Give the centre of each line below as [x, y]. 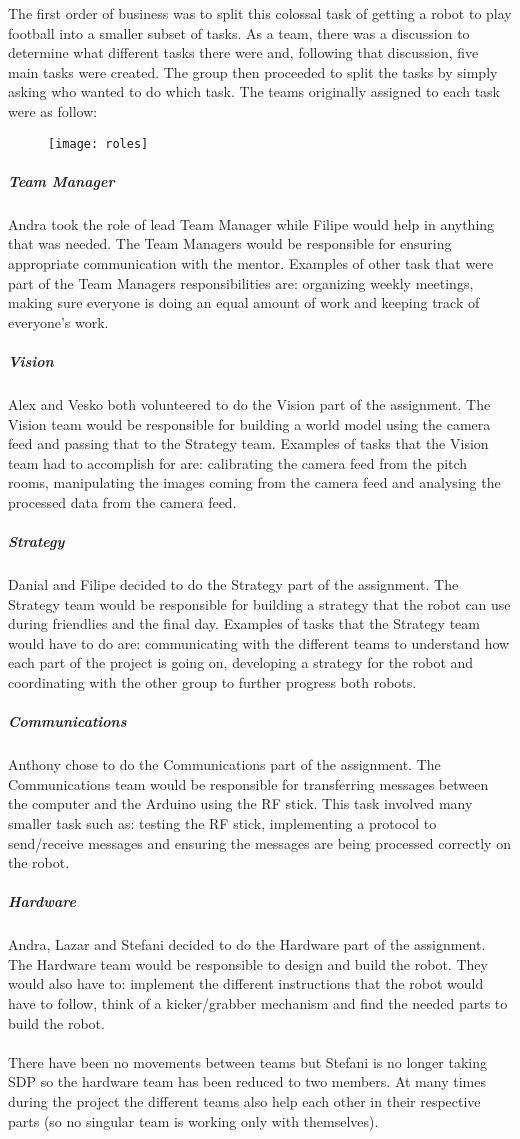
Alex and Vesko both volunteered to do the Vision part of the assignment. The [249, 403]
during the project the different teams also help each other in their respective [244, 1101]
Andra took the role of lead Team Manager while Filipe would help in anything [251, 223]
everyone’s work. [58, 321]
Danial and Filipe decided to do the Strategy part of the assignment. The [233, 584]
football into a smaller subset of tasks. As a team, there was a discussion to [239, 32]
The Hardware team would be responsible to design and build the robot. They [248, 963]
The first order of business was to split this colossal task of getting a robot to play [260, 13]
